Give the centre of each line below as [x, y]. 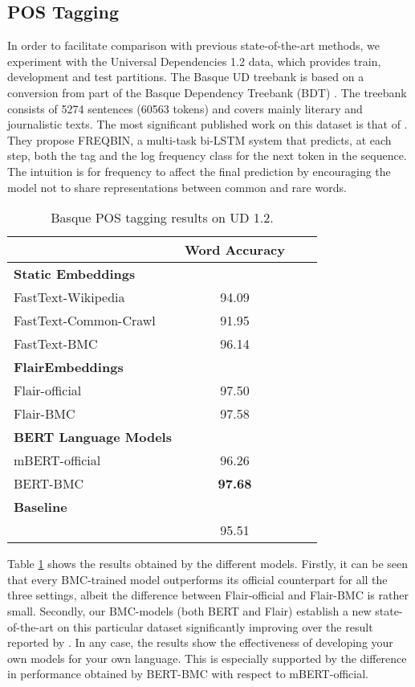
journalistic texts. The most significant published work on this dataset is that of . [207, 124]
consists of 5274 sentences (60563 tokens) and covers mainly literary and [185, 108]
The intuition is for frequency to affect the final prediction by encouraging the [199, 171]
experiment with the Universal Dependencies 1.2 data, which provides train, [194, 61]
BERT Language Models [93, 437]
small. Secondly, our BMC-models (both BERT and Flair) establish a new [189, 610]
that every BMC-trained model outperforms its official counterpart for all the [197, 579]
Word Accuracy [234, 250]
